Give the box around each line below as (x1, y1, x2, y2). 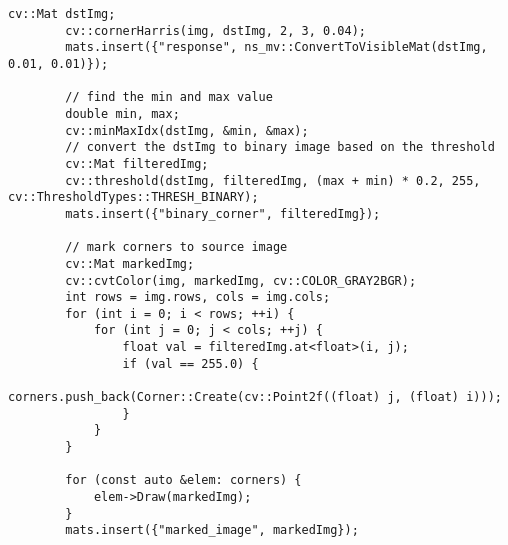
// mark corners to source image (65, 240, 288, 255)
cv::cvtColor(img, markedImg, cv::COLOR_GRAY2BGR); (65, 273, 417, 288)
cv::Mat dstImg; (8, 7, 116, 21)
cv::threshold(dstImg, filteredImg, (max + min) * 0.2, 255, (65, 173, 481, 188)
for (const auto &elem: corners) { (65, 473, 302, 488)
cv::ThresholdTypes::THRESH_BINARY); (8, 190, 259, 205)
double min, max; (65, 106, 180, 121)
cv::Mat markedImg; (65, 256, 195, 271)
